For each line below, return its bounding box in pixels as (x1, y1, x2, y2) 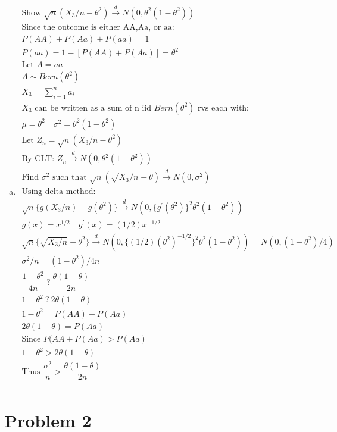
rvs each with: (197, 104, 249, 112)
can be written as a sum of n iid (35, 104, 152, 112)
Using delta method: (21, 187, 96, 196)
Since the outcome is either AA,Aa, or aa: (21, 23, 174, 32)
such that (52, 173, 87, 182)
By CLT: (21, 155, 55, 164)
